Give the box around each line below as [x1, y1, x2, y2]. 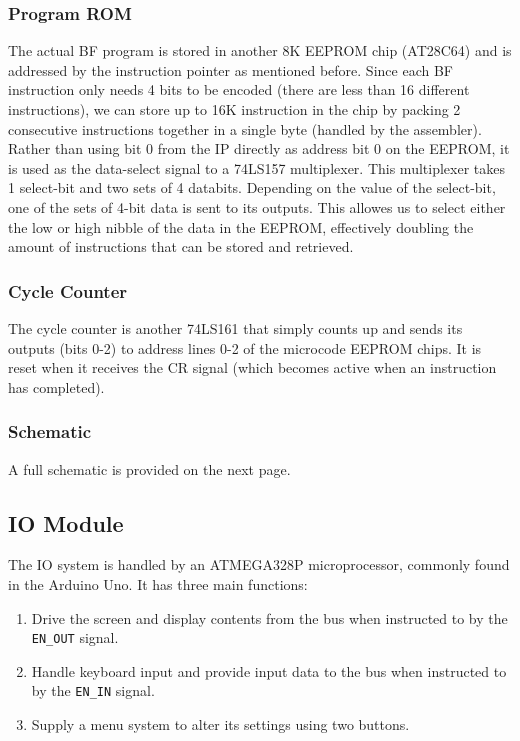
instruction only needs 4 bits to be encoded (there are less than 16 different [8, 79, 470, 100]
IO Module [8, 507, 124, 538]
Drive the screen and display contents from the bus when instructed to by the [31, 607, 508, 628]
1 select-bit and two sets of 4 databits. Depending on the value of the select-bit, [8, 177, 496, 198]
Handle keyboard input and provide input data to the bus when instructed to [31, 660, 507, 681]
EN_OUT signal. [31, 627, 119, 648]
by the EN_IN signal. [31, 680, 155, 701]
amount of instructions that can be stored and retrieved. [8, 236, 354, 257]
